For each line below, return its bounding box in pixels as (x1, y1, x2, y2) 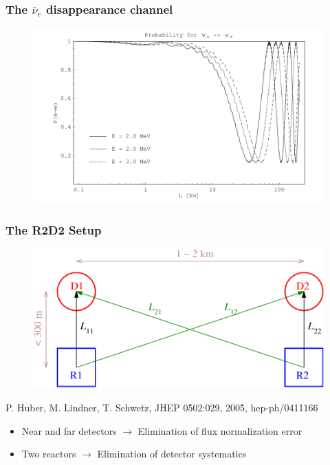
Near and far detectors (21, 423, 117, 437)
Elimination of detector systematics (97, 446, 247, 461)
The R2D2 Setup (5, 221, 102, 238)
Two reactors (21, 446, 76, 461)
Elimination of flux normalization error (137, 423, 302, 437)
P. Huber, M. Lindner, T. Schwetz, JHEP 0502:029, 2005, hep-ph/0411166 (5, 400, 318, 414)
